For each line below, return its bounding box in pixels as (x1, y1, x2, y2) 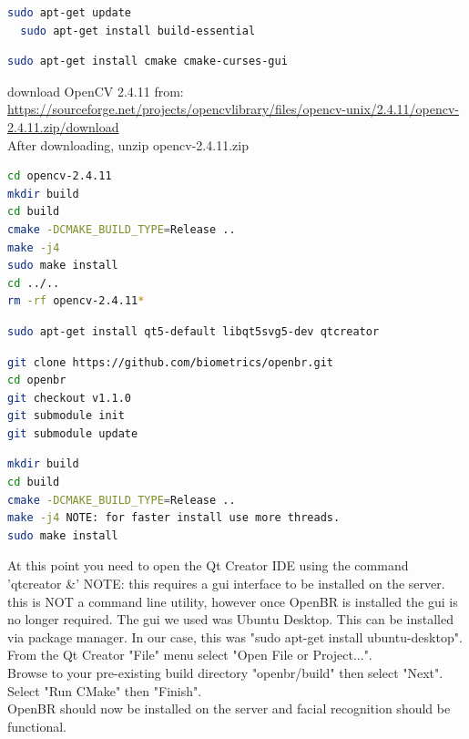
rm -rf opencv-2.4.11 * (7, 294, 145, 308)
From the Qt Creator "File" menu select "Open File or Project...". (7, 645, 372, 664)
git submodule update (7, 426, 138, 440)
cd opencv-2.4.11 (7, 169, 112, 183)
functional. (7, 716, 66, 735)
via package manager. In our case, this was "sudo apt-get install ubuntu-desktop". (7, 627, 463, 646)
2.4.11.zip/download (7, 117, 119, 136)
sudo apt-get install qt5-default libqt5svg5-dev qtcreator (7, 324, 380, 338)
